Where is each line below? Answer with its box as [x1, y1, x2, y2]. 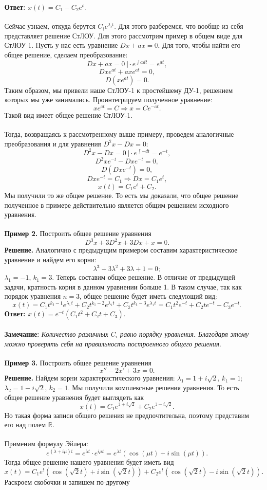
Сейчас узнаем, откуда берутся [4, 21, 95, 31]
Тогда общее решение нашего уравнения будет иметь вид [4, 457, 174, 467]
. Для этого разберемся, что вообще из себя [114, 21, 243, 31]
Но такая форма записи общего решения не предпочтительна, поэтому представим [4, 410, 249, 420]
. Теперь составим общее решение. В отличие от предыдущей [52, 272, 235, 282]
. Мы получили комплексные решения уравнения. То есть [68, 382, 239, 392]
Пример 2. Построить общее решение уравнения [4, 228, 152, 238]
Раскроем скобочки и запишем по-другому [4, 476, 130, 487]
